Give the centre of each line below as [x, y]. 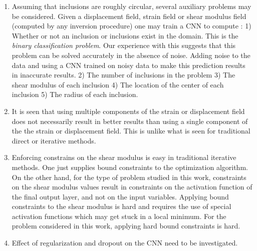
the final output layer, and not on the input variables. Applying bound [120, 196]
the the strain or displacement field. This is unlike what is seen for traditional [131, 131]
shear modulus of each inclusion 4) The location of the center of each [118, 84]
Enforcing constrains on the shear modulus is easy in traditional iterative [124, 157]
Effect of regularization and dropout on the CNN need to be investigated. [125, 243]
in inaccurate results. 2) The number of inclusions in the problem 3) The [123, 75]
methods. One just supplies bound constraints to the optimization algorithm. [130, 167]
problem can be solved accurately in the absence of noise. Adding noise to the [131, 55]
